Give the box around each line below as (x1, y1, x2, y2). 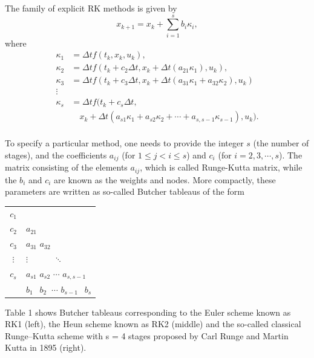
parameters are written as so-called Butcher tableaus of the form (5, 185, 244, 198)
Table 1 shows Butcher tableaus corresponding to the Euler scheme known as (5, 305, 291, 318)
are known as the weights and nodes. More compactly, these (54, 173, 276, 186)
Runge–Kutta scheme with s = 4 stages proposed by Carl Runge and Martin (5, 329, 289, 342)
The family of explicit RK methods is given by (5, 2, 177, 14)
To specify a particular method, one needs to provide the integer (5, 137, 244, 149)
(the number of (253, 137, 309, 149)
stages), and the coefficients (5, 148, 107, 161)
